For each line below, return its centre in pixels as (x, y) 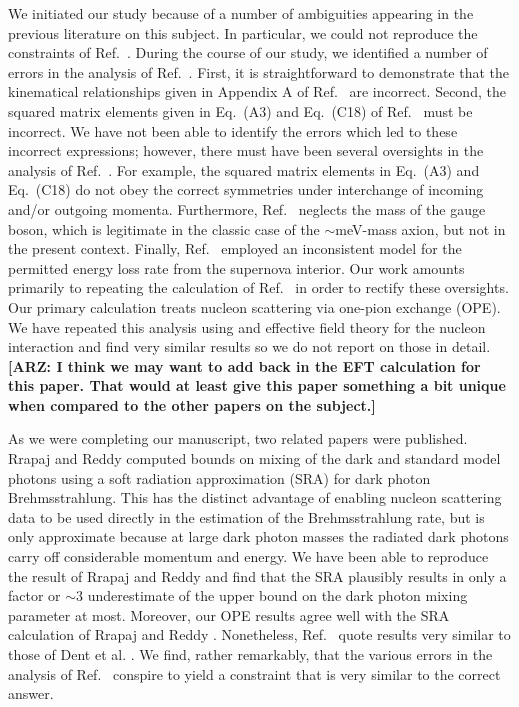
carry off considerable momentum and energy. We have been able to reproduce (248, 556)
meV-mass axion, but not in (420, 228)
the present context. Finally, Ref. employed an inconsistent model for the (235, 248)
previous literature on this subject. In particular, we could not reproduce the (243, 32)
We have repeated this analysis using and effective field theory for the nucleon (247, 326)
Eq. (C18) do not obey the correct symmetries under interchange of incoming (246, 189)
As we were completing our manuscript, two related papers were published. (238, 438)
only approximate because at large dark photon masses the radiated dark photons (258, 536)
